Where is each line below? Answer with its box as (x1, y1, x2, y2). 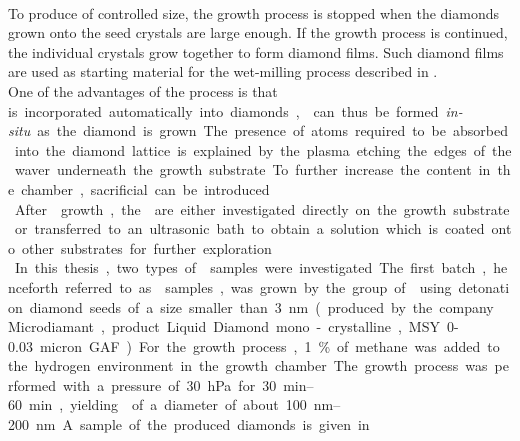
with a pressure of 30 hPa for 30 (62, 374, 277, 395)
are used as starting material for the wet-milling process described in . (8, 61, 438, 82)
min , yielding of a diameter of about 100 (28, 394, 307, 415)
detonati (458, 276, 510, 297)
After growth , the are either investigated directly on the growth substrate (14, 198, 510, 219)
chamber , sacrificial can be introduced (21, 178, 270, 199)
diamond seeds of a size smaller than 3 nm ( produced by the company (29, 296, 494, 317)
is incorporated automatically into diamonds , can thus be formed (8, 100, 439, 121)
